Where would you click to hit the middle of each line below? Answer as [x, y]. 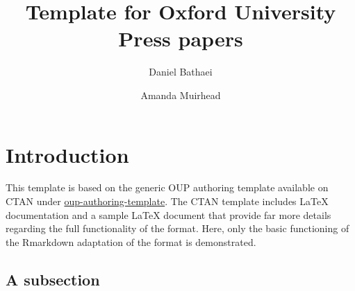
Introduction [67, 154]
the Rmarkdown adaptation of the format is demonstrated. [131, 241]
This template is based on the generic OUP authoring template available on [167, 187]
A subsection [53, 279]
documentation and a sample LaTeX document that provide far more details [168, 214]
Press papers [181, 38]
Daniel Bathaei [181, 72]
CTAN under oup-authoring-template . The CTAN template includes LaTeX [167, 201]
